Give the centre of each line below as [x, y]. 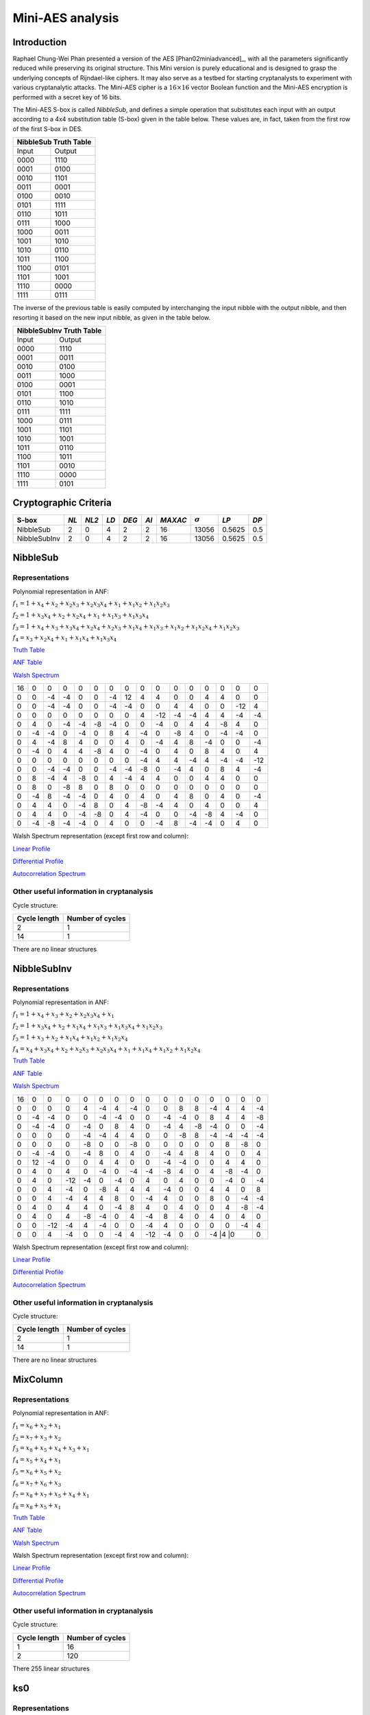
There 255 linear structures [51, 1668]
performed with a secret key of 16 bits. [67, 97]
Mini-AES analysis [66, 18]
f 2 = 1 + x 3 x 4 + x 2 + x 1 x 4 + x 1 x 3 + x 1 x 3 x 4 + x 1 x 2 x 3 [88, 1027]
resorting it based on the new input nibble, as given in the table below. [112, 317]
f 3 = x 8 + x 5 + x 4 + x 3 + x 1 [51, 1449]
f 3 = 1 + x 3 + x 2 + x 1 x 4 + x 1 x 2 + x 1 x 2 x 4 [70, 1038]
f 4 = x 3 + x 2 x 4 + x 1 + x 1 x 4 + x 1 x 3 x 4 [65, 639]
